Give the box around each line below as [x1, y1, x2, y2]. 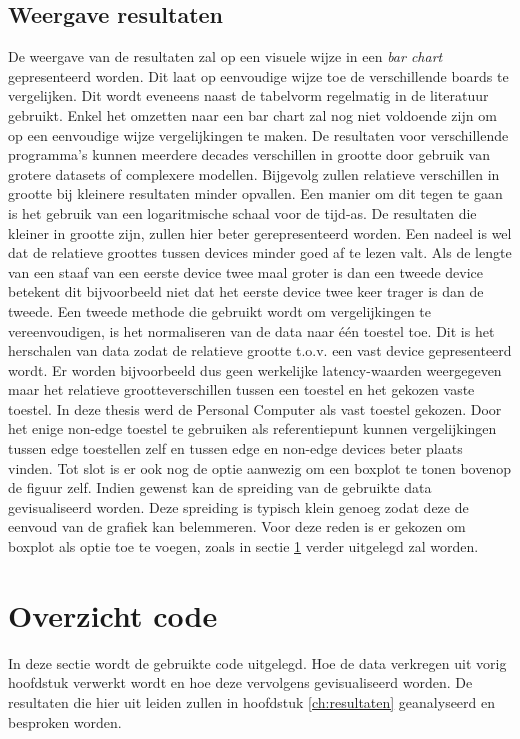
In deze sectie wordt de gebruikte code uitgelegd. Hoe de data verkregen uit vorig [8, 652, 507, 673]
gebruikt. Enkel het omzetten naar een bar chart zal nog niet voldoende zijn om [8, 104, 497, 125]
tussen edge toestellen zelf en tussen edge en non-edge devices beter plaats [8, 438, 463, 459]
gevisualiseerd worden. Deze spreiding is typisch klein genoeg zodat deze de [8, 496, 469, 517]
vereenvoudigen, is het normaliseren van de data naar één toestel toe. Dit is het [8, 320, 495, 341]
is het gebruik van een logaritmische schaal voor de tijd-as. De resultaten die [8, 202, 477, 223]
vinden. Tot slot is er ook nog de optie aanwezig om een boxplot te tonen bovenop [8, 457, 512, 478]
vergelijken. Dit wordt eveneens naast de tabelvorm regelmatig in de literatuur [8, 85, 489, 106]
